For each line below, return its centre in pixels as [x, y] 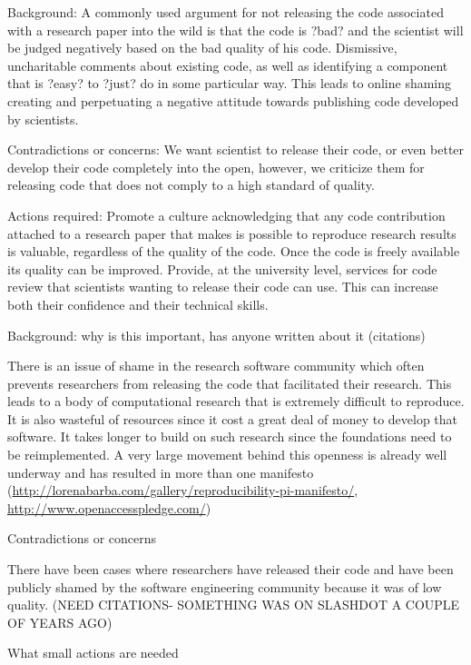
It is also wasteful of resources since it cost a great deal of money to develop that [233, 418]
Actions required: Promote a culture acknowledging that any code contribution [226, 215]
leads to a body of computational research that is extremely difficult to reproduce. [236, 401]
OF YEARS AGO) [60, 622]
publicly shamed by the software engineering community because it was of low [225, 586]
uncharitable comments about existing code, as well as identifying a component [228, 65]
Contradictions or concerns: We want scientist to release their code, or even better [236, 149]
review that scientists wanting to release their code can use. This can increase [223, 287]
